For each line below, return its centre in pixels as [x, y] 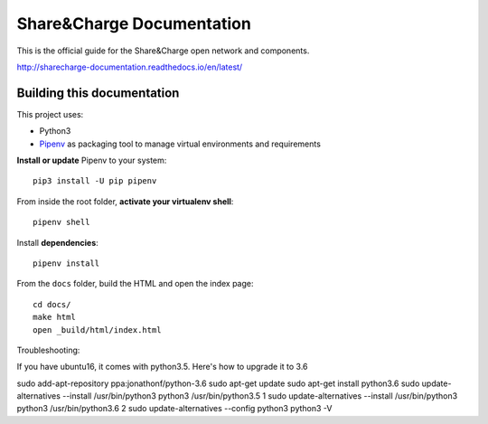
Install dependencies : [57, 242]
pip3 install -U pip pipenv [95, 181]
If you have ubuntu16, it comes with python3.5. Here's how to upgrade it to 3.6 [162, 367]
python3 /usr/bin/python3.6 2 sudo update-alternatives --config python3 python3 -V [174, 409]
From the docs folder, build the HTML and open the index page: [135, 284]
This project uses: [50, 114]
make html [54, 317]
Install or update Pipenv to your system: [92, 160]
